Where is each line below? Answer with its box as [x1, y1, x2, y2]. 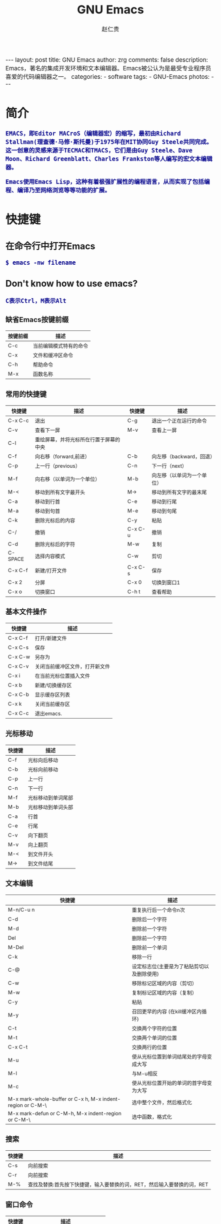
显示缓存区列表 [34, 691, 70, 698]
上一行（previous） [34, 462, 80, 469]
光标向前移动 [28, 766, 58, 773]
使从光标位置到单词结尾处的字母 [131, 1053, 207, 1060]
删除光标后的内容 [34, 517, 75, 524]
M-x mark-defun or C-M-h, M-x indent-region [8, 1110, 121, 1117]
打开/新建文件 [34, 635, 67, 642]
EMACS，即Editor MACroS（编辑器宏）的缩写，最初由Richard [5, 130, 181, 137]
